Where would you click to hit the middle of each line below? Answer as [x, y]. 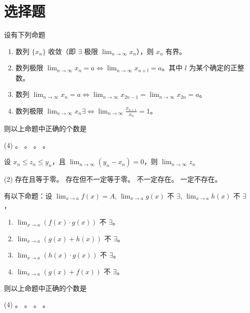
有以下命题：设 [28, 195]
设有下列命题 [25, 35]
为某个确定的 [210, 68]
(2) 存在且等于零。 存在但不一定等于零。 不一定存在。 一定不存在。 [113, 179]
